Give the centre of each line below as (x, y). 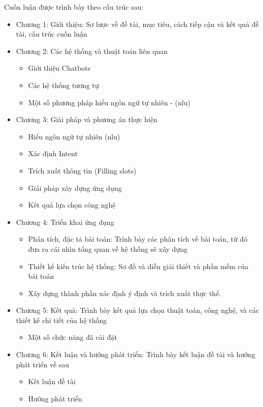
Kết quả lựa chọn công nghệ (72, 205)
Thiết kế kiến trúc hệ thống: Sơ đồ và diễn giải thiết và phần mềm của (138, 266)
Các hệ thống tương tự (63, 85)
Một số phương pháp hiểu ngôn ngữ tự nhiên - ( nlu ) (109, 102)
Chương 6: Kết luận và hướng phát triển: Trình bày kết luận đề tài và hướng (136, 354)
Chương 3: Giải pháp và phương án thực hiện (87, 119)
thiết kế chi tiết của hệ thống (61, 320)
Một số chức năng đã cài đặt (73, 337)
